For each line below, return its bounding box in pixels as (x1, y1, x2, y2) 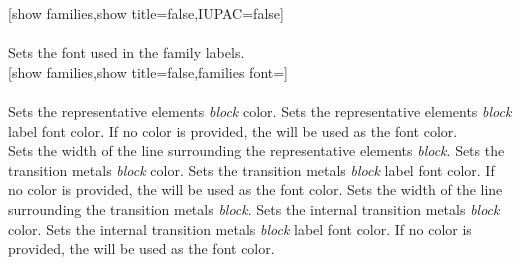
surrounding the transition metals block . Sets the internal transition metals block (8, 198, 500, 219)
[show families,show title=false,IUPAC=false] (8, 3, 284, 23)
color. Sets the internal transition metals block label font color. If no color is (8, 218, 472, 239)
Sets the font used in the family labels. (8, 42, 245, 63)
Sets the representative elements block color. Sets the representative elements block (8, 100, 512, 121)
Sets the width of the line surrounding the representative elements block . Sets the (8, 140, 505, 161)
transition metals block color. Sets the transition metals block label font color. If (8, 159, 495, 180)
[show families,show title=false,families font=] (8, 61, 288, 82)
